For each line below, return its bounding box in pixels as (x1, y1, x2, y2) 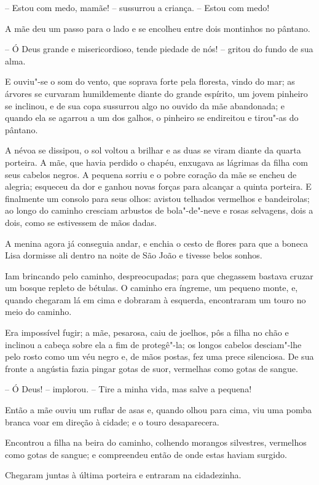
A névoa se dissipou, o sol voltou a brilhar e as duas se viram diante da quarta (5, 144, 301, 157)
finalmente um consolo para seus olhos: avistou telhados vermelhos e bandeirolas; (5, 192, 310, 204)
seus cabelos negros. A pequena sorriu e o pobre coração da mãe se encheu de (5, 168, 297, 180)
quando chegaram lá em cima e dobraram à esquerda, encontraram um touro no (5, 293, 306, 306)
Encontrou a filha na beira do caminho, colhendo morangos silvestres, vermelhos (5, 436, 307, 449)
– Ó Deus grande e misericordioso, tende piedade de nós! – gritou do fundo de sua (5, 42, 313, 55)
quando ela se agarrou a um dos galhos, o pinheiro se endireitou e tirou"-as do (5, 111, 299, 124)
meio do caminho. (5, 305, 72, 318)
